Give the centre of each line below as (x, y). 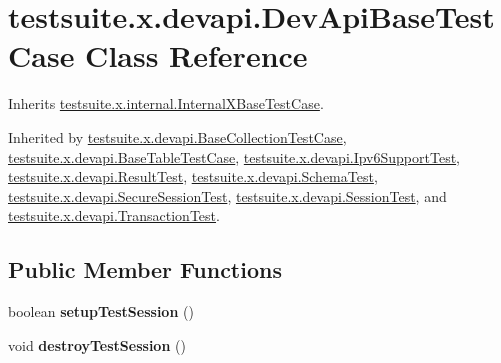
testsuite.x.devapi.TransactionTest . (114, 215)
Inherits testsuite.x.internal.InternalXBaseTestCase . (166, 103)
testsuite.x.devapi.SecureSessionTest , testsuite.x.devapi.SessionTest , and (227, 195)
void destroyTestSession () (97, 344)
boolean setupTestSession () (101, 311)
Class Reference (196, 55)
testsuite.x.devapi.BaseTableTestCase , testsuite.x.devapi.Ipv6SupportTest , (234, 156)
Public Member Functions (145, 269)
